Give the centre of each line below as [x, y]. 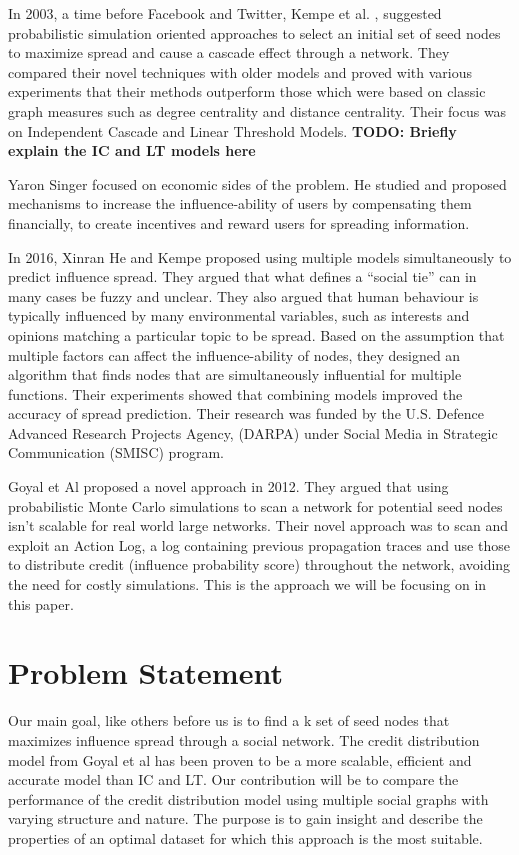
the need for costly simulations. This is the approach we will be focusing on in [247, 584]
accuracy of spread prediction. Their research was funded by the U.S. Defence [246, 413]
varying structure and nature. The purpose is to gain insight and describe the [245, 818]
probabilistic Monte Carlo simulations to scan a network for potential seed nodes [255, 505]
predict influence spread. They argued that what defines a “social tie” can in [242, 276]
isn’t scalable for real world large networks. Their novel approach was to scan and [258, 525]
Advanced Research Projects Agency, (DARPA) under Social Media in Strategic [253, 432]
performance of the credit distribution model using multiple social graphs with [248, 798]
